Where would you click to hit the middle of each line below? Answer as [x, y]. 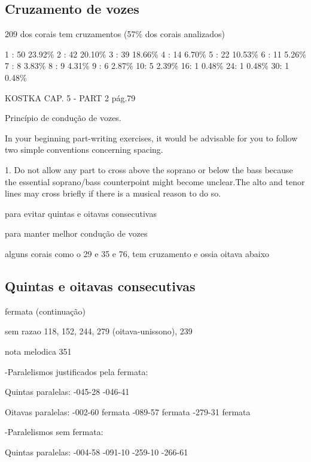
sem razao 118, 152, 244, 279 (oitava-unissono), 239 [99, 331]
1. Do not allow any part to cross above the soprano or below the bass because [149, 169]
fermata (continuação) [45, 311]
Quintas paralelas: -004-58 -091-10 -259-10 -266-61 [97, 452]
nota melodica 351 [38, 351]
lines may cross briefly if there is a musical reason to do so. [113, 193]
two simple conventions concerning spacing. [84, 150]
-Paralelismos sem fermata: [54, 432]
